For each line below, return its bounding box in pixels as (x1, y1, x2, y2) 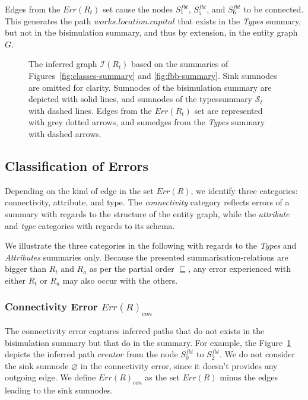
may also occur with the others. (62, 274, 178, 286)
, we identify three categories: (190, 184, 298, 196)
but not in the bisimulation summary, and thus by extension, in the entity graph (5, 26, 298, 39)
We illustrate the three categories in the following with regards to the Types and (5, 239, 297, 252)
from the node (126, 348, 178, 360)
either (5, 274, 26, 286)
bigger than (5, 262, 47, 275)
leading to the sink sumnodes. (5, 384, 113, 396)
